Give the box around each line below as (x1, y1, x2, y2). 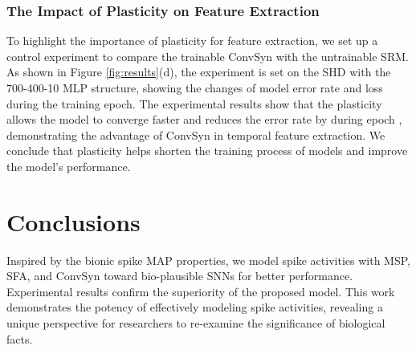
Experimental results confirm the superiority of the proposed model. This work (6, 283, 395, 299)
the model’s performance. (6, 157, 131, 174)
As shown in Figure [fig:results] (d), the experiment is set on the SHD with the (6, 63, 391, 80)
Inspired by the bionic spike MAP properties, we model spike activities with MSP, (6, 251, 410, 268)
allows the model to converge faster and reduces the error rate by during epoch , (6, 111, 402, 128)
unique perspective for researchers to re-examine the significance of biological (6, 315, 385, 332)
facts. (6, 330, 33, 347)
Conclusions (6, 205, 141, 238)
